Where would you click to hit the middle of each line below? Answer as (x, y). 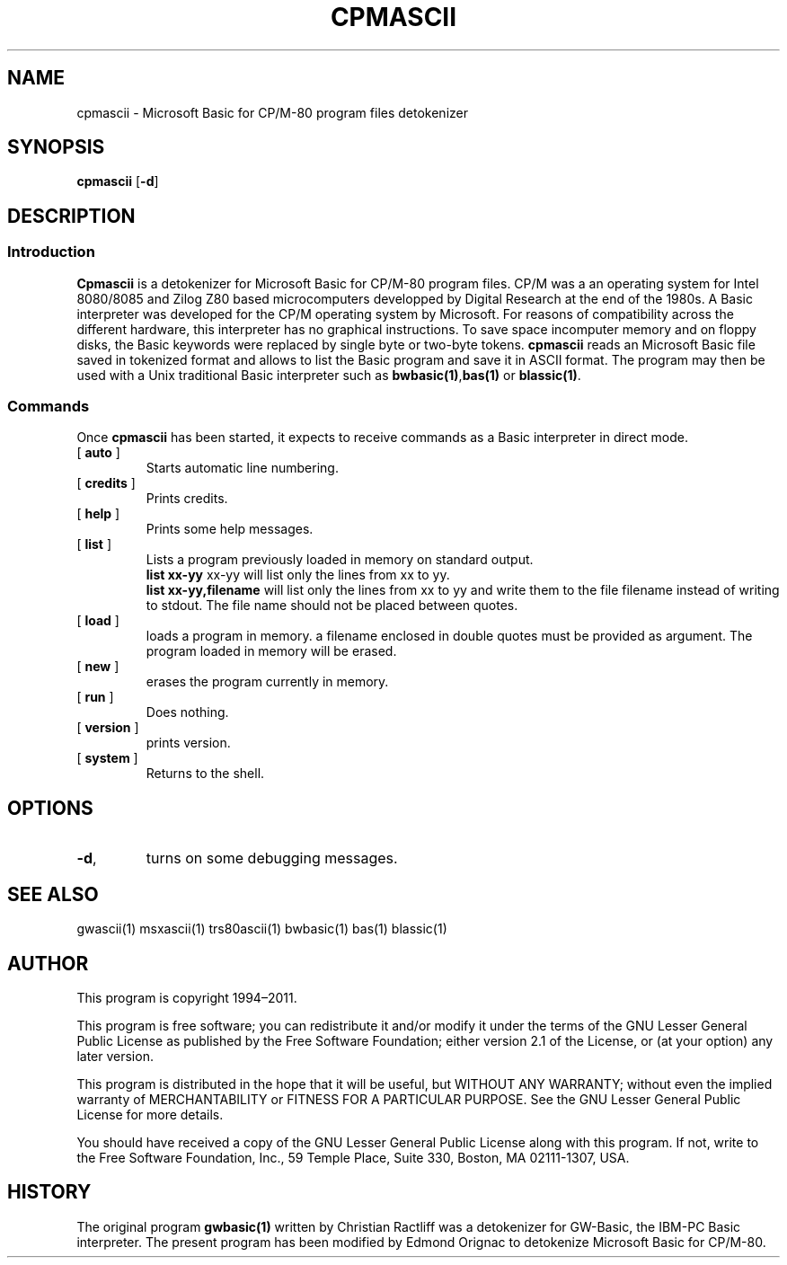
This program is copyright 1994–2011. (187, 997)
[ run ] (95, 697)
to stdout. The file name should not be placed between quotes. (332, 606)
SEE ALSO (53, 894)
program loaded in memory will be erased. (271, 651)
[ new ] (98, 667)
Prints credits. (187, 499)
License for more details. (150, 1114)
